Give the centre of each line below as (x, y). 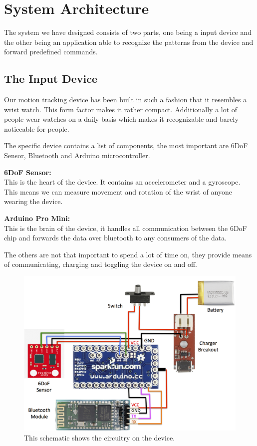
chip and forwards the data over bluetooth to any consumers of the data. (116, 238)
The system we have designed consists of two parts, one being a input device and (128, 32)
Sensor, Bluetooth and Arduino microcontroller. (77, 155)
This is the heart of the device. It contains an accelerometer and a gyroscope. (122, 182)
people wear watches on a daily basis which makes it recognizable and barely (121, 119)
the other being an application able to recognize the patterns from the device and (129, 42)
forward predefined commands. (51, 52)
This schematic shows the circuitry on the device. (100, 437)
